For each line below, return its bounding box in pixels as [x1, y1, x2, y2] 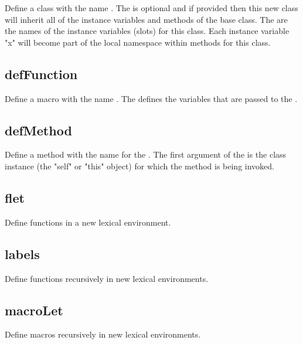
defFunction [5, 64, 78, 83]
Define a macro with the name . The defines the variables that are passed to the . [5, 92, 298, 104]
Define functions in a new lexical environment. [5, 216, 171, 228]
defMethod [5, 121, 72, 139]
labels [5, 244, 40, 263]
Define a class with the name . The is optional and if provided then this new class [5, 2, 298, 13]
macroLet [5, 301, 63, 319]
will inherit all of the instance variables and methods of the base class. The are [5, 13, 288, 25]
